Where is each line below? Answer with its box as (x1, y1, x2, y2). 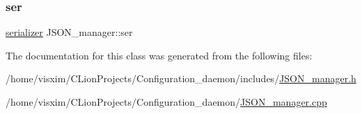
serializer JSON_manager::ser (6, 25, 133, 39)
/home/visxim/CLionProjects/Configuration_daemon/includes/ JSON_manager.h (6, 71, 356, 86)
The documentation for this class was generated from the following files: (6, 48, 313, 62)
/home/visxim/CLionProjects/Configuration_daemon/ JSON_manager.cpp (6, 95, 327, 108)
